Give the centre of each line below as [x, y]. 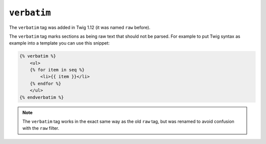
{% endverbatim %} [42, 97]
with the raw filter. [41, 128]
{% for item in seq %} [57, 70]
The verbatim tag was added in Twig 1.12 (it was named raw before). [80, 27]
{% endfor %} [46, 84]
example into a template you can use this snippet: [59, 43]
